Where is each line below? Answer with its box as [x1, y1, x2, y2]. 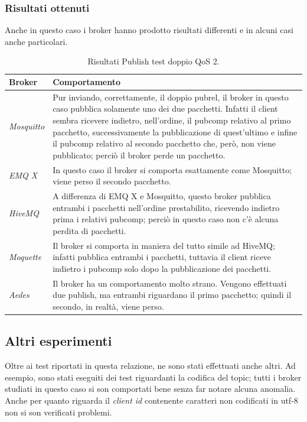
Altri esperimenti [5, 332, 112, 350]
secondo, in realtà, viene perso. [53, 300, 164, 312]
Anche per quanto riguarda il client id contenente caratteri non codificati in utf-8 [5, 394, 298, 407]
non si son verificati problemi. [5, 405, 112, 418]
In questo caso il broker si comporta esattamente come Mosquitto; [53, 163, 292, 176]
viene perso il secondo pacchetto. [53, 175, 171, 187]
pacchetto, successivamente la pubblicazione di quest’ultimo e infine [53, 125, 298, 138]
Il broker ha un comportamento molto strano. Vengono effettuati [53, 277, 287, 289]
